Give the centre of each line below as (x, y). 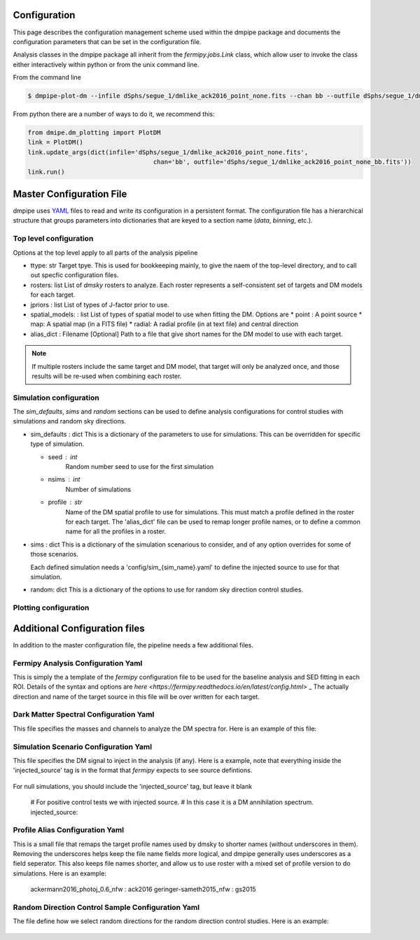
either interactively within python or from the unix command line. (106, 64)
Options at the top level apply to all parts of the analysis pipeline (105, 253)
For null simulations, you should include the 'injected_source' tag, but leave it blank (132, 786)
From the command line (47, 78)
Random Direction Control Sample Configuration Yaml (106, 908)
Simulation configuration (56, 398)
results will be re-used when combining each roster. (107, 376)
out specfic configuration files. (75, 275)
